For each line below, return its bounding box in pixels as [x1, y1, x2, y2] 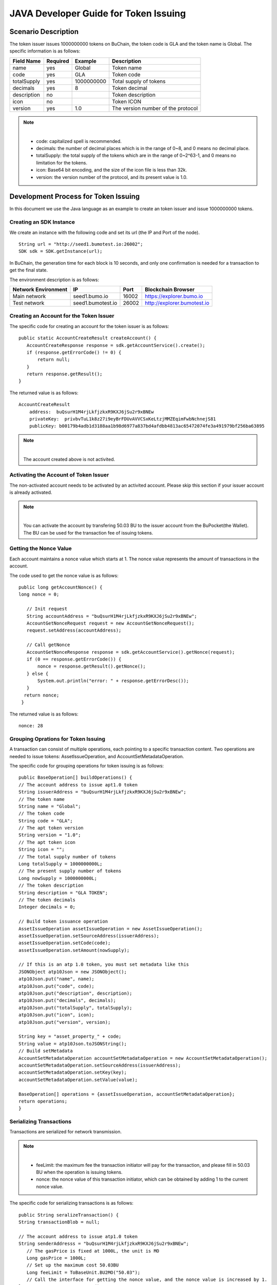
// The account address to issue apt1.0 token [18, 782, 138, 787]
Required [46, 57, 69, 64]
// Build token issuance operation [18, 919, 108, 925]
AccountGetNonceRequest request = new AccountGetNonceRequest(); [26, 620, 194, 626]
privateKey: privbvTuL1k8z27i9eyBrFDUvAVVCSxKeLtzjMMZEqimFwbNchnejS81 [29, 416, 216, 422]
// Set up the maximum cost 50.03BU [26, 1262, 119, 1268]
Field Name [12, 57, 41, 64]
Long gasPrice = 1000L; [26, 1255, 87, 1261]
